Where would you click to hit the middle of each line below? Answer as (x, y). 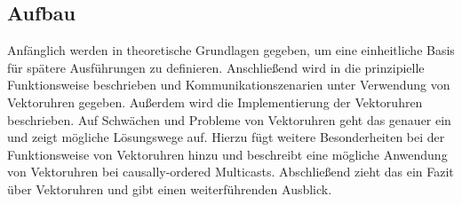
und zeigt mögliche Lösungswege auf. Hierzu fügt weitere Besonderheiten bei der (226, 137)
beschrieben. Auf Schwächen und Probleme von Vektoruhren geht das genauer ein (229, 119)
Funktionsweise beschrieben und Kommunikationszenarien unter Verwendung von (229, 85)
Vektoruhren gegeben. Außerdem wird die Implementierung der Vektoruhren (215, 102)
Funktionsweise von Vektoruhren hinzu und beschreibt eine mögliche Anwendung (227, 154)
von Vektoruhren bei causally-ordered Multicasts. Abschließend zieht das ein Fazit (231, 172)
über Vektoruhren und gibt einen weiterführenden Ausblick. (170, 188)
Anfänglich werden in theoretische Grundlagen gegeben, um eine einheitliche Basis (231, 50)
